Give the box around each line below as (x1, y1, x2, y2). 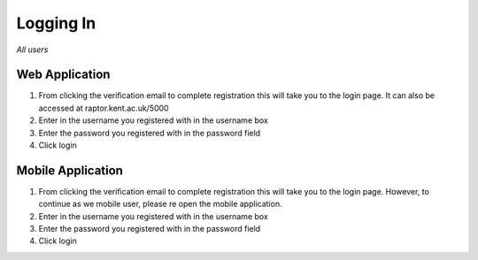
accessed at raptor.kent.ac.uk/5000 (38, 103, 169, 113)
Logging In (16, 13, 96, 33)
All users (16, 44, 49, 55)
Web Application (16, 67, 111, 82)
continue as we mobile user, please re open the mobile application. (38, 199, 282, 210)
